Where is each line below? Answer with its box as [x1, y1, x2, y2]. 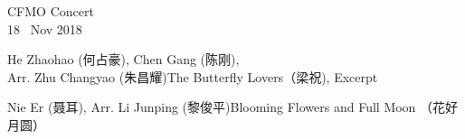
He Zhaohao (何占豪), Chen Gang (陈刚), [7, 50, 240, 69]
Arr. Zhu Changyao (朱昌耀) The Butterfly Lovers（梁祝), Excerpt [7, 67, 378, 86]
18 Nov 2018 [7, 19, 82, 38]
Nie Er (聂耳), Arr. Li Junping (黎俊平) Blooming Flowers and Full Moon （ [7, 97, 433, 116]
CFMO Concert [7, 2, 94, 20]
